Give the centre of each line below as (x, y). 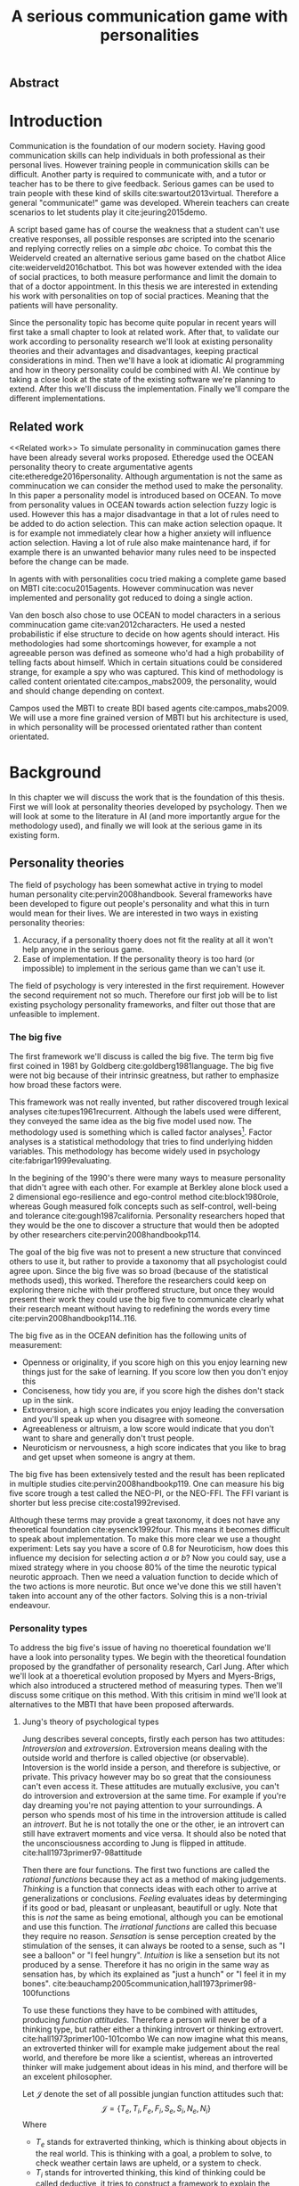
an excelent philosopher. (67, 2076)
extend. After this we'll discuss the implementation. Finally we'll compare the (149, 389)
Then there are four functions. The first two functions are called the (145, 1870)
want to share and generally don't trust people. (108, 1438)
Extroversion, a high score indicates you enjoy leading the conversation (153, 1409)
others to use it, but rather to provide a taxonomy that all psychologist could (148, 1261)
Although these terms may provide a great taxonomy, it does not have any (145, 1520)
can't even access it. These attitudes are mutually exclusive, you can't (151, 1786)
